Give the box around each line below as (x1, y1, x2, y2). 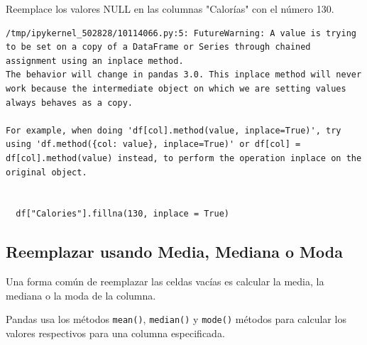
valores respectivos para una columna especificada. (6, 325, 225, 340)
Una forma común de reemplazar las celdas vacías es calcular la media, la (6, 274, 324, 289)
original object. (6, 167, 87, 177)
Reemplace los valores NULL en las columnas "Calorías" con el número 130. (6, 1, 334, 16)
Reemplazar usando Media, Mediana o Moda (6, 241, 343, 263)
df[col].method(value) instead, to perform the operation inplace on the (6, 153, 362, 163)
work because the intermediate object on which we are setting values (6, 83, 346, 94)
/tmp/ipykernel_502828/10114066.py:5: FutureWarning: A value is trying (6, 28, 356, 38)
